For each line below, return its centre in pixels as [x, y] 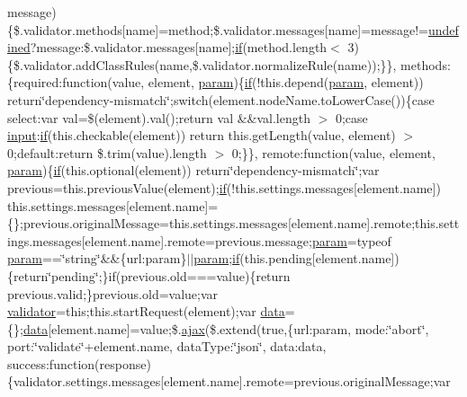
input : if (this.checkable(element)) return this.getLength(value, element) [202, 135]
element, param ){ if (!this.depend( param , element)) [286, 82]
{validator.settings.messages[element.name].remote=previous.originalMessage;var [229, 381]
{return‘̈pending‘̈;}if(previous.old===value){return [149, 275]
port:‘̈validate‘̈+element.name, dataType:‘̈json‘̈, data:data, [167, 346]
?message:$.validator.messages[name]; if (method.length [179, 47]
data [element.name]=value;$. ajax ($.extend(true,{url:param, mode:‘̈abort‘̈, [226, 328]
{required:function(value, [76, 82]
